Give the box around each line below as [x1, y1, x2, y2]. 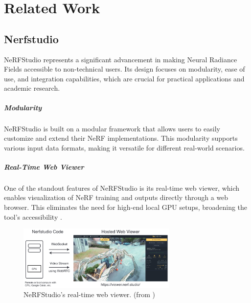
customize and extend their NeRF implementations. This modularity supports [4, 133, 238, 143]
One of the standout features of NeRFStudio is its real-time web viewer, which [4, 182, 240, 193]
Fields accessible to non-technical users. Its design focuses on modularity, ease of [4, 64, 245, 74]
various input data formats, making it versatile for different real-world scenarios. [4, 142, 245, 152]
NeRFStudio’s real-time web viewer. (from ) [23, 289, 155, 300]
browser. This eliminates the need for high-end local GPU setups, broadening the [4, 202, 248, 212]
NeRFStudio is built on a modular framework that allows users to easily [4, 123, 220, 133]
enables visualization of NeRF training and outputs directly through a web [4, 192, 228, 202]
